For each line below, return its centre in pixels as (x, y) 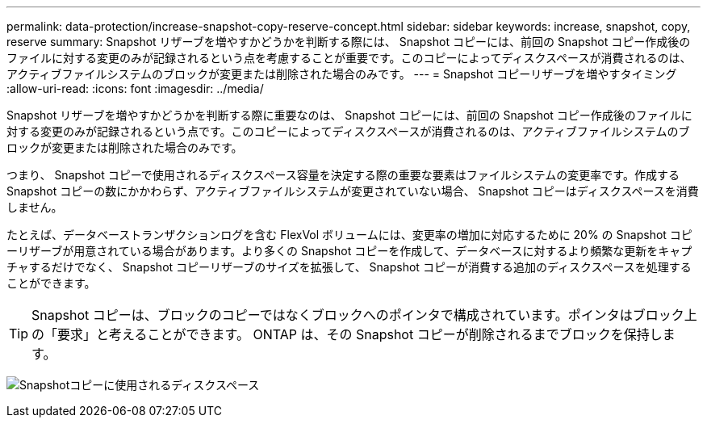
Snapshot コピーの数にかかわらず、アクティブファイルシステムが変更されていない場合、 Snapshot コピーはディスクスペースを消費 (353, 191)
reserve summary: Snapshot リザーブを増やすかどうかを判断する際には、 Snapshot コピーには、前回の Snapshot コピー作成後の (349, 42)
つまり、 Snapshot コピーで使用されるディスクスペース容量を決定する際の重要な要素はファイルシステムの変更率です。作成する (343, 175)
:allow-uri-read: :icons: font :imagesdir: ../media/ (135, 88)
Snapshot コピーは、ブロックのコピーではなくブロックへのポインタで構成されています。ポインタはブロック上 (364, 315)
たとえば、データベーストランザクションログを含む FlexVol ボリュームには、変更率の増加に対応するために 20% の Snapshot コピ (349, 235)
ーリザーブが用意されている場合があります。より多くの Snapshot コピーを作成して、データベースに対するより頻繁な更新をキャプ (349, 251)
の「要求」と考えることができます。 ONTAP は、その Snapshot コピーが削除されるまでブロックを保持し (347, 334)
